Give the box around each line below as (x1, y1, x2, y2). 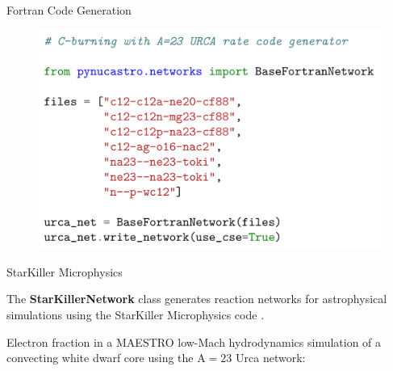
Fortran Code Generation (6, 2, 132, 18)
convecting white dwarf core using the (6, 349, 194, 366)
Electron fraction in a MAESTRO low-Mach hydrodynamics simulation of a (6, 333, 382, 350)
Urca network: (236, 349, 306, 366)
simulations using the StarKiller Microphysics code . (6, 306, 265, 323)
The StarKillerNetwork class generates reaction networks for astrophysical (6, 290, 387, 307)
